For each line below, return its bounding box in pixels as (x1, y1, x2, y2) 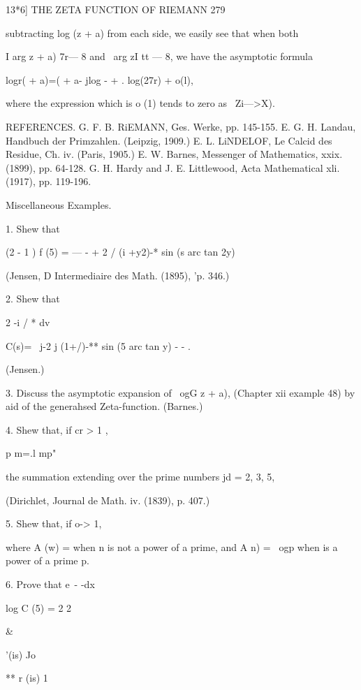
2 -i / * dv (6, 314, 50, 329)
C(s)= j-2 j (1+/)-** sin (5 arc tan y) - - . (6, 338, 191, 353)
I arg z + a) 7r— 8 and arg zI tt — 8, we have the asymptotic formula (6, 49, 314, 64)
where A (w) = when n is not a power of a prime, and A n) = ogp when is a (6, 539, 338, 554)
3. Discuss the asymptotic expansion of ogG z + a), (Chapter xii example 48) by (6, 385, 355, 399)
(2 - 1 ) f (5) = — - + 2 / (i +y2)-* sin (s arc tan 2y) (6, 244, 235, 259)
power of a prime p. (6, 553, 89, 568)
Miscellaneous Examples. (6, 197, 112, 212)
